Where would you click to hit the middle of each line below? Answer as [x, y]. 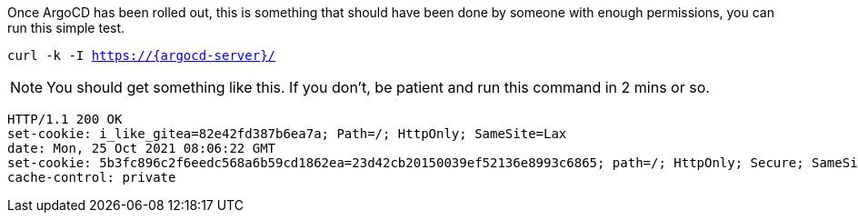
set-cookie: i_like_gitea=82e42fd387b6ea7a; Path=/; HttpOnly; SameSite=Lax [287, 134]
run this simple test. [66, 28]
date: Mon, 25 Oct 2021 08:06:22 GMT [142, 148]
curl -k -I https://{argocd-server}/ [142, 55]
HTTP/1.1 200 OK [65, 119]
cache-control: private [92, 177]
